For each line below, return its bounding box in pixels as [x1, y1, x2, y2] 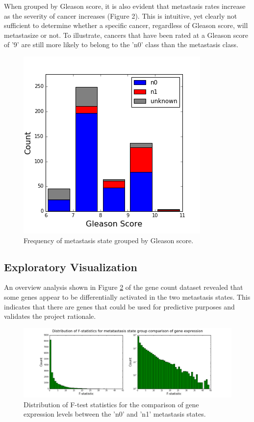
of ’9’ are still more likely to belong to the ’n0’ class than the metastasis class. [4, 39, 238, 50]
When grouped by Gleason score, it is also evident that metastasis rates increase [4, 1, 246, 11]
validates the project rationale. [4, 311, 96, 321]
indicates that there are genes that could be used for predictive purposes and [4, 301, 235, 311]
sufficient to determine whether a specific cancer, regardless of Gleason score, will [4, 20, 248, 30]
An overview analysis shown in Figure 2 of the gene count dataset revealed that [4, 282, 243, 292]
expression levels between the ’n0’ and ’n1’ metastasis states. [24, 409, 206, 419]
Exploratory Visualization [4, 259, 137, 274]
